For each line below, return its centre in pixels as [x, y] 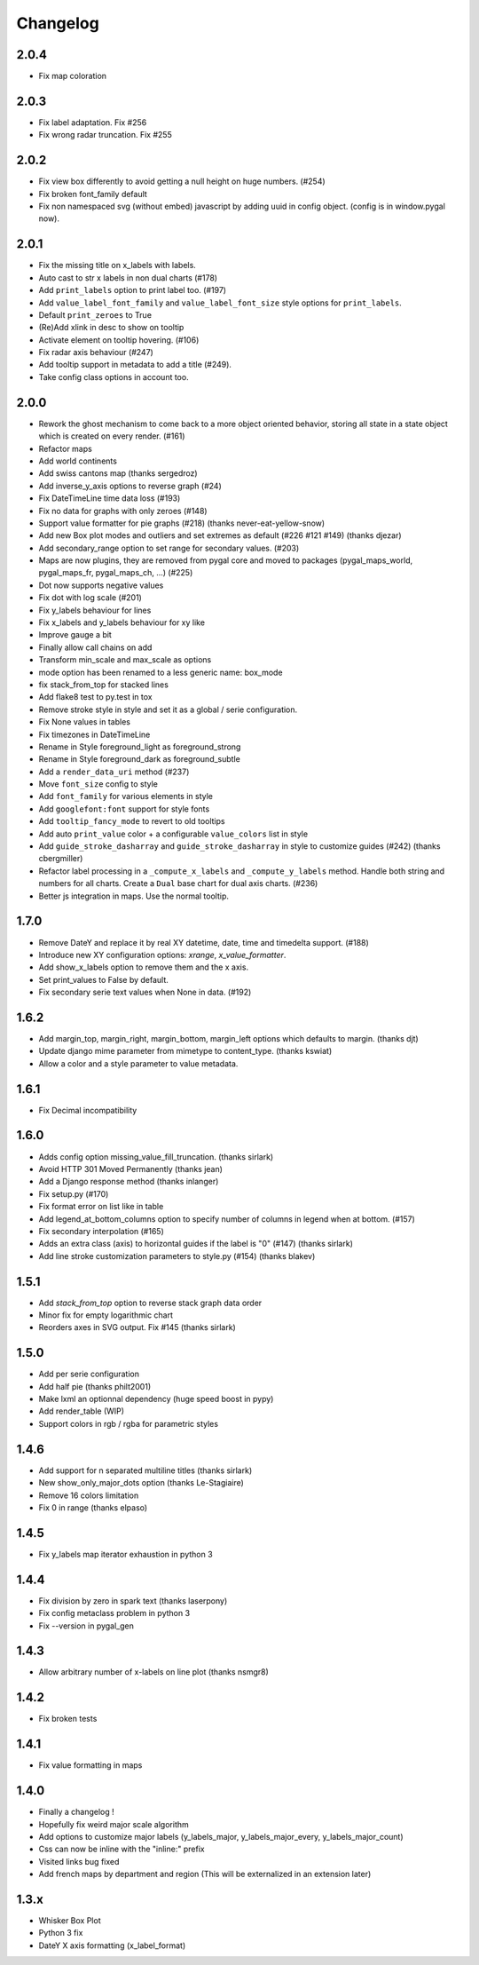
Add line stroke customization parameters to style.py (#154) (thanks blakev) [177, 1256]
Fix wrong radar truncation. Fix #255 [105, 135]
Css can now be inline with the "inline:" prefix [122, 1849]
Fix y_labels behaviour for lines [95, 610]
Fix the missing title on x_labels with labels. [118, 265]
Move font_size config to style [98, 784]
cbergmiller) [61, 859]
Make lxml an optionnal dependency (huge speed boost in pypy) [156, 1399]
